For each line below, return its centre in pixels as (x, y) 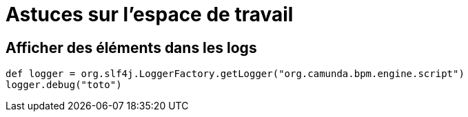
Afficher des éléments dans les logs (131, 47)
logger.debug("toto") (64, 85)
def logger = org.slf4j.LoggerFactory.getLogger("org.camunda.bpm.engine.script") (235, 74)
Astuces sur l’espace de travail (150, 14)
